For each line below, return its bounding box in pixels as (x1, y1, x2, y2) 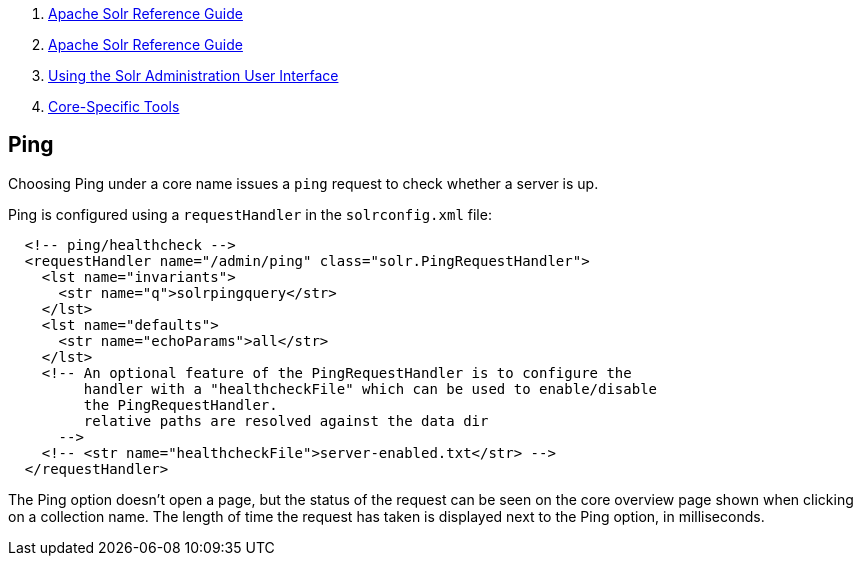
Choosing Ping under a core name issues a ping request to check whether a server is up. (8, 174, 599, 192)
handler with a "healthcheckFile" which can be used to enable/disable (83, 380, 658, 397)
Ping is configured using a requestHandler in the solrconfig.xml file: (8, 205, 492, 223)
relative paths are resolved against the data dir (83, 412, 489, 429)
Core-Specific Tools (48, 98, 180, 115)
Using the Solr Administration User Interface (48, 67, 339, 84)
